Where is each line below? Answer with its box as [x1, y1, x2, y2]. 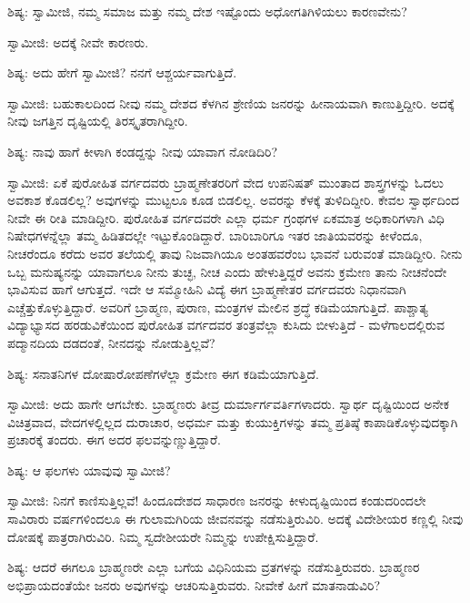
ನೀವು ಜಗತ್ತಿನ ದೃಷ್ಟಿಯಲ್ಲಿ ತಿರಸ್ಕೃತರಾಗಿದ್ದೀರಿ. [7, 111, 188, 130]
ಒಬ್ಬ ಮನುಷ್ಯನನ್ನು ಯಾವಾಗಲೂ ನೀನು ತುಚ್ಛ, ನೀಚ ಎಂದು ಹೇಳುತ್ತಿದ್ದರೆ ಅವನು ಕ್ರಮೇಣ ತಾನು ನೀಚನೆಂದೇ [7, 261, 447, 281]
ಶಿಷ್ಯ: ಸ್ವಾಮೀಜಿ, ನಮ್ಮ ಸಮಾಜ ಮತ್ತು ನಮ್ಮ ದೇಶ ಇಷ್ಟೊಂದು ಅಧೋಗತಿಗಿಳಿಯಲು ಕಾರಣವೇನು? [7, 2, 407, 20]
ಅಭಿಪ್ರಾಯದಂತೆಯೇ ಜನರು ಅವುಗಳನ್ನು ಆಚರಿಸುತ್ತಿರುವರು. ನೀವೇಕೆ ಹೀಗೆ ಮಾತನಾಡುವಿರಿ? [7, 575, 381, 594]
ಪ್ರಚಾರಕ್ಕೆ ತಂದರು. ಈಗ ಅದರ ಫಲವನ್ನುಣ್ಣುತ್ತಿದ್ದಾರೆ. [7, 430, 221, 449]
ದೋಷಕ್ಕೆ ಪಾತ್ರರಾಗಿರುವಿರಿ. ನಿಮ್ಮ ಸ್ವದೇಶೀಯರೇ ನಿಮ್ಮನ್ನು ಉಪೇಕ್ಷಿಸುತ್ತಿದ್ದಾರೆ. [7, 526, 319, 546]
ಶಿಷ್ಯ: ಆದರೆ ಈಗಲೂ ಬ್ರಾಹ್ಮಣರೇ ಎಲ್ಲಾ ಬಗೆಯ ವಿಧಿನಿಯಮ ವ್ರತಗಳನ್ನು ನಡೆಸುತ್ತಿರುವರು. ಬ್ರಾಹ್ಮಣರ [7, 557, 420, 577]
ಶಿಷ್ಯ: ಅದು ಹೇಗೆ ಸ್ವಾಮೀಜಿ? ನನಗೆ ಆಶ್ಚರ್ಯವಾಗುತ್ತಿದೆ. [7, 63, 237, 82]
